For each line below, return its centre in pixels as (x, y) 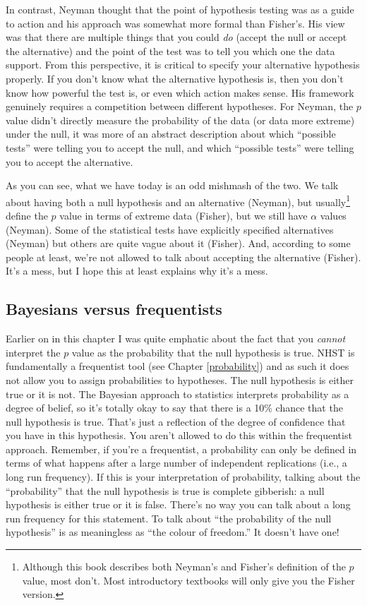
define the (27, 215)
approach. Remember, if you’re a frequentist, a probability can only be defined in (181, 449)
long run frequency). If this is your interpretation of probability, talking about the (183, 477)
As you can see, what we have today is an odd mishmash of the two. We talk (172, 185)
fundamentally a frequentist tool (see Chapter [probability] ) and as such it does (178, 366)
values (333, 215)
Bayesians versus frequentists (114, 309)
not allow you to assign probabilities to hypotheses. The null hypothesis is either (180, 379)
